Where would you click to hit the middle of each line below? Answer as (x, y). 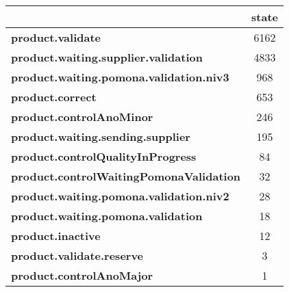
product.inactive (56, 236)
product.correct (54, 97)
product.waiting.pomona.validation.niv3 (120, 77)
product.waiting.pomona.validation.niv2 (120, 196)
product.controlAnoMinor (82, 117)
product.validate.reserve (77, 255)
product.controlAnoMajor (82, 275)
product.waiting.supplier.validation (107, 57)
